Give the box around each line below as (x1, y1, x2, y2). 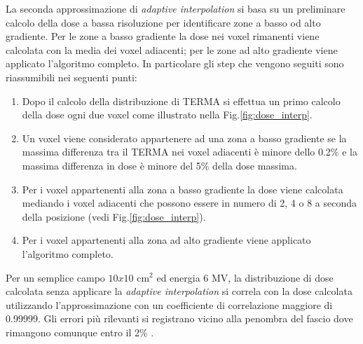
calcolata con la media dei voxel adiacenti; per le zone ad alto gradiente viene (6, 42, 338, 57)
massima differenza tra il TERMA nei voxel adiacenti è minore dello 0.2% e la (22, 144, 357, 159)
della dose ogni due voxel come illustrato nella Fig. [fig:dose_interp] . (22, 107, 313, 122)
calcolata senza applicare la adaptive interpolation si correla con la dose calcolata (6, 284, 352, 298)
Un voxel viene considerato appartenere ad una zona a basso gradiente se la (22, 130, 347, 145)
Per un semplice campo (6, 270, 105, 284)
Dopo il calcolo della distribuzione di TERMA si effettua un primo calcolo (22, 93, 341, 108)
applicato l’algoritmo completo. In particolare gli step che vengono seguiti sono (6, 56, 344, 71)
